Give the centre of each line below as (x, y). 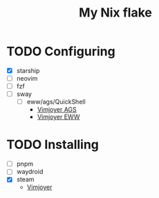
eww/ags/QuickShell (56, 102)
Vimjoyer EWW (58, 117)
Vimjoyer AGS (57, 110)
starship (28, 70)
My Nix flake (115, 13)
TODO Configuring (61, 51)
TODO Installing (53, 145)
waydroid (30, 172)
